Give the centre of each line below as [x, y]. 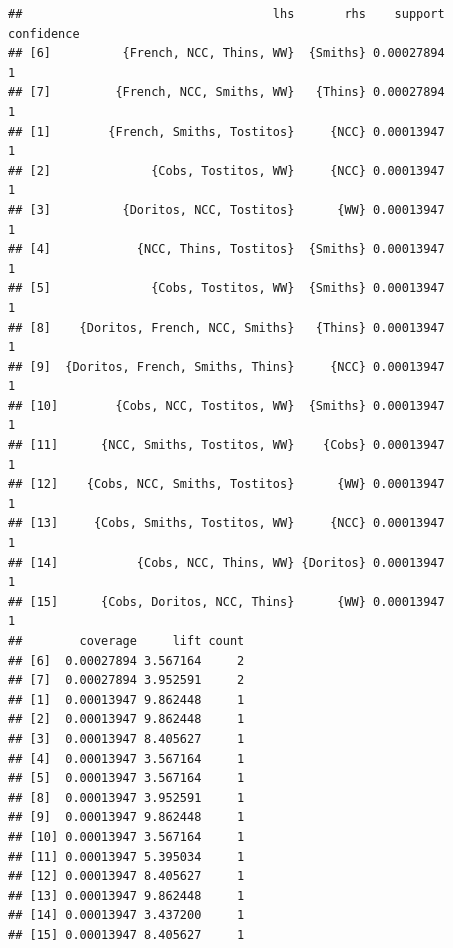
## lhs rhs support [226, 14]
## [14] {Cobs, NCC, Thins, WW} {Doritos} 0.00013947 [226, 562]
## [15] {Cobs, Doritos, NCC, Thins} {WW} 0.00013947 [226, 601]
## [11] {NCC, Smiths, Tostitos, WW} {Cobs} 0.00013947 [226, 445]
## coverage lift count [126, 641]
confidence [44, 33]
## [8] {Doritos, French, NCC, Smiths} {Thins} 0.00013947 [226, 327]
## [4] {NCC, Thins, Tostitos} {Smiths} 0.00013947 [226, 249]
